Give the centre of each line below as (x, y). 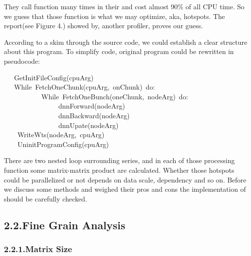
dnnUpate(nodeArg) (88, 125)
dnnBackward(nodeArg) (94, 115)
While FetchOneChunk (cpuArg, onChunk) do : (85, 87)
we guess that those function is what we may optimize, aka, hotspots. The (115, 16)
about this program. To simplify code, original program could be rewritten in (119, 51)
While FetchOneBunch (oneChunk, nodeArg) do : (115, 96)
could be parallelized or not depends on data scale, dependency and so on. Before (125, 179)
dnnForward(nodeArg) (91, 106)
